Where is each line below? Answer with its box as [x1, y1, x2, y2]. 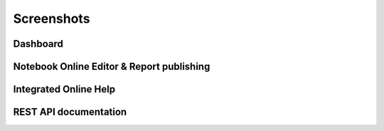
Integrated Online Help [13, 83, 116, 95]
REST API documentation [13, 106, 127, 118]
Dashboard [13, 38, 63, 50]
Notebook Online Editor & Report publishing [13, 61, 210, 73]
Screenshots [13, 11, 90, 26]
